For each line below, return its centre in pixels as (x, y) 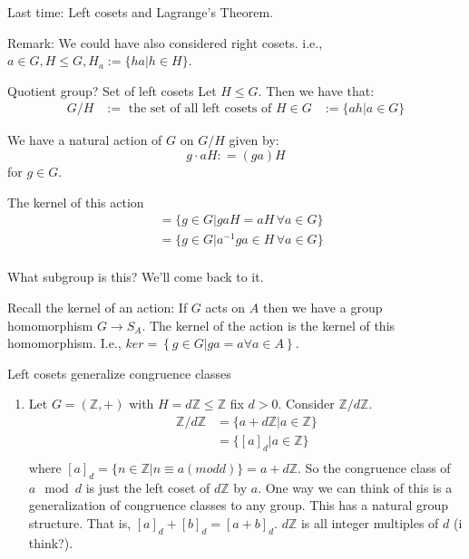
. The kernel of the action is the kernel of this (269, 325)
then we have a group (322, 307)
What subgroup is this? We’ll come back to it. (136, 277)
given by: (254, 140)
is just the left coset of (148, 487)
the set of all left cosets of (200, 109)
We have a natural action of (85, 140)
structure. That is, (80, 522)
